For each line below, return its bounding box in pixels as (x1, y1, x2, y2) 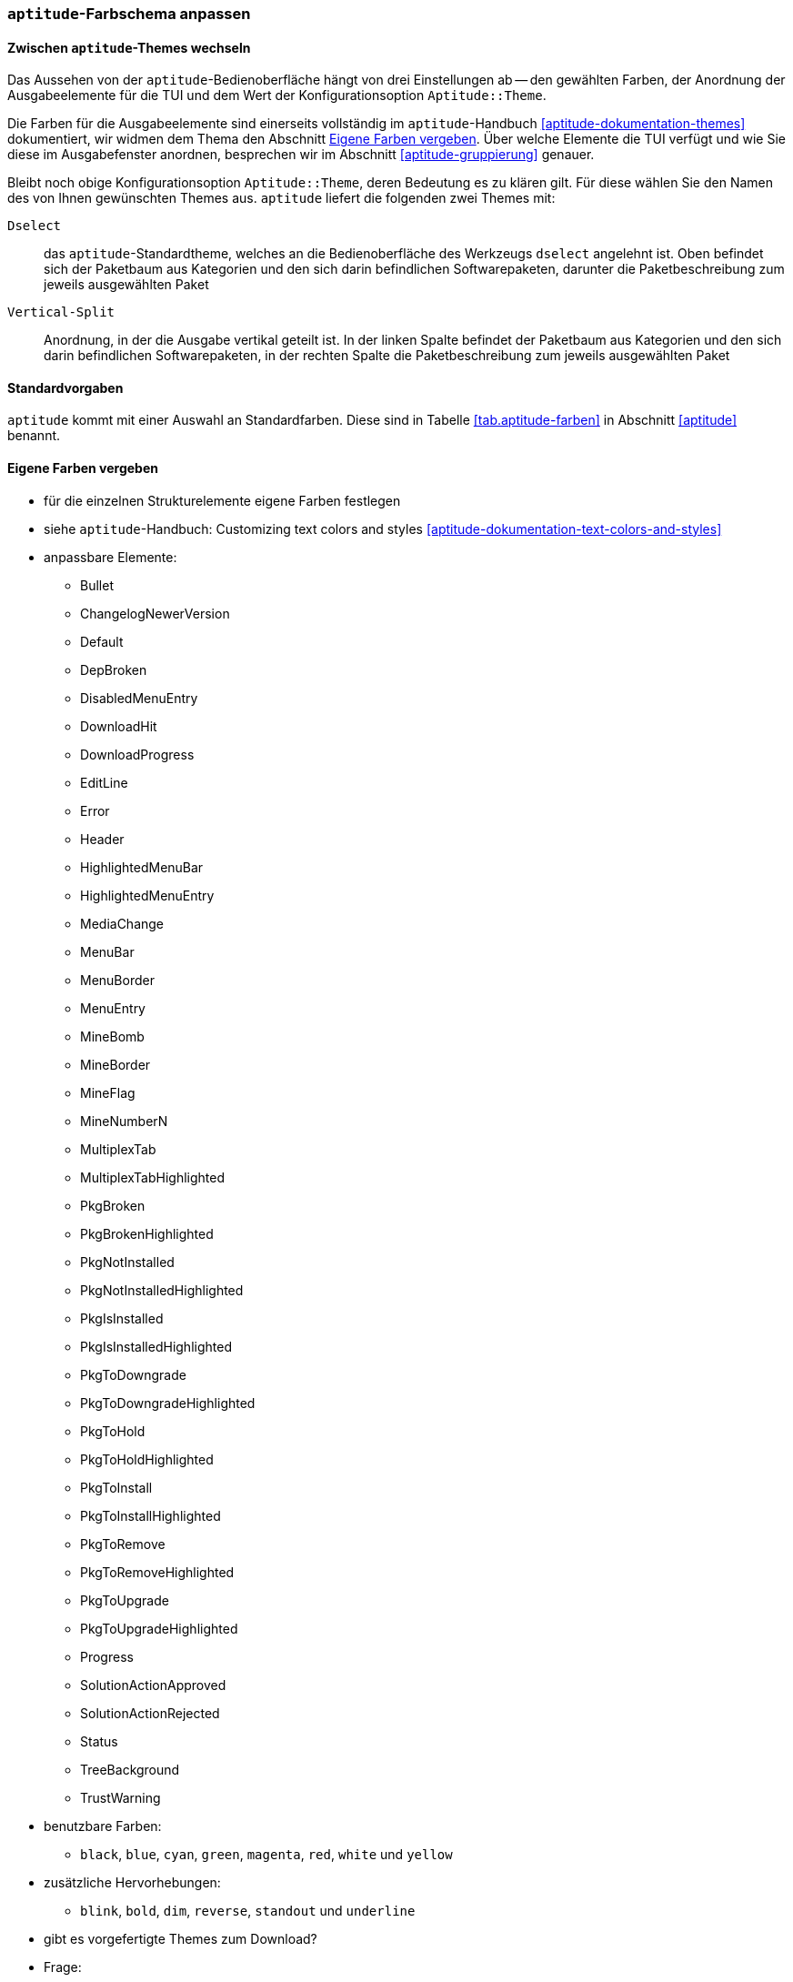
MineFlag (80, 1084, 136, 1101)
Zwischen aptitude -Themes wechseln (7, 39, 251, 55)
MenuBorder (80, 971, 155, 988)
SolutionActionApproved (80, 1676, 226, 1693)
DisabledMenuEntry (80, 689, 198, 706)
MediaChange (80, 915, 165, 931)
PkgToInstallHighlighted (80, 1507, 221, 1524)
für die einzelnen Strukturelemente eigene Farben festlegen (44, 492, 401, 508)
